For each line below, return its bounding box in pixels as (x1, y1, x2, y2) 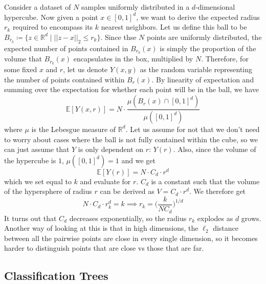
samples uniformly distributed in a (81, 2, 190, 12)
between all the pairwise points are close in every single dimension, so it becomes (4, 232, 258, 243)
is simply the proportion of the (160, 42, 256, 53)
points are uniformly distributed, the (147, 31, 262, 42)
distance (213, 223, 239, 233)
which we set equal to (4, 176, 72, 186)
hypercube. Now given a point (4, 11, 98, 22)
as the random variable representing (140, 64, 253, 75)
